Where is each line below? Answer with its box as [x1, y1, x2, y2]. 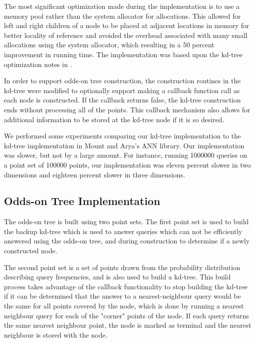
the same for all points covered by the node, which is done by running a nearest [4, 301, 244, 311]
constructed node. [4, 245, 57, 256]
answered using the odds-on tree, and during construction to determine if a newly [4, 236, 250, 246]
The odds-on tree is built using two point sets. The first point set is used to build [4, 216, 249, 227]
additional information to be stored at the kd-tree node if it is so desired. [4, 114, 225, 124]
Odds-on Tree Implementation [4, 193, 161, 208]
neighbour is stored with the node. [4, 329, 108, 340]
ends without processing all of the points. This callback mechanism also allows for [4, 104, 251, 114]
